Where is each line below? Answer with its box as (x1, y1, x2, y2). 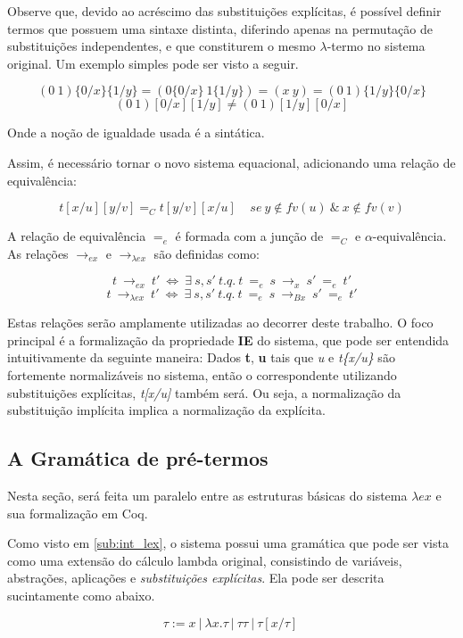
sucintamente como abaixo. (7, 585, 155, 604)
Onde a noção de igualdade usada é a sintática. (7, 123, 265, 142)
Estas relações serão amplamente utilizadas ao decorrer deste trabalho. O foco (7, 313, 434, 332)
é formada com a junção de (175, 227, 324, 245)
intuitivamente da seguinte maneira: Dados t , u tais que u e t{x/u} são (7, 348, 395, 367)
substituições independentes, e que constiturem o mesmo (7, 37, 316, 55)
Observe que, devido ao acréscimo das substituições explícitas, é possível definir (7, 2, 442, 20)
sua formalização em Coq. (7, 503, 148, 522)
